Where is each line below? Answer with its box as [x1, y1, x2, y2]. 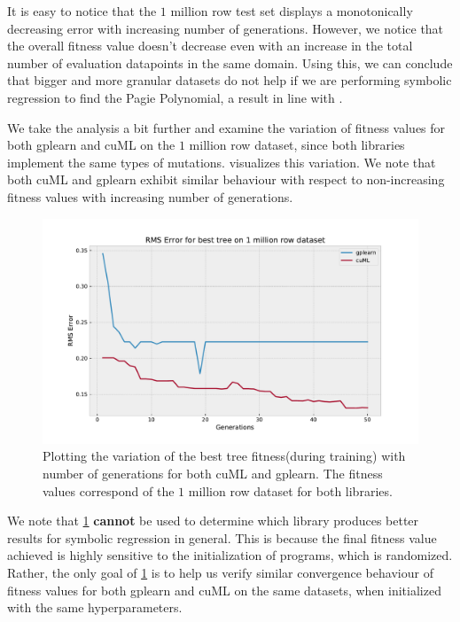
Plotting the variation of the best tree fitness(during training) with [43, 447, 406, 465]
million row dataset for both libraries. [188, 481, 393, 500]
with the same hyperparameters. [7, 598, 183, 617]
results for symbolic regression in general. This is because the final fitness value [7, 528, 437, 547]
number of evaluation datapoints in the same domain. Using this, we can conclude [7, 53, 453, 72]
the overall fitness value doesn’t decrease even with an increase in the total [7, 36, 413, 55]
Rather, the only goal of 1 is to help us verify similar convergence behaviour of [7, 563, 433, 581]
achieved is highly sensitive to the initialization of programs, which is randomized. [7, 546, 453, 564]
